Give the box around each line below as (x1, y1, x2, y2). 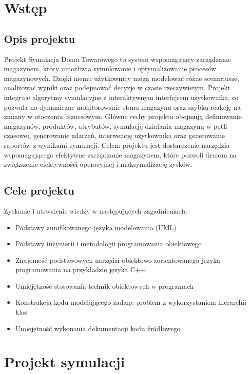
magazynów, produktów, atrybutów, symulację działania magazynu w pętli (4, 120, 227, 131)
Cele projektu (4, 183, 75, 198)
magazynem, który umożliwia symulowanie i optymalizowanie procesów (4, 63, 216, 74)
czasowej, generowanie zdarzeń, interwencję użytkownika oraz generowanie (4, 130, 225, 140)
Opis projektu (4, 31, 75, 46)
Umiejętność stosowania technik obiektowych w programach (15, 280, 194, 291)
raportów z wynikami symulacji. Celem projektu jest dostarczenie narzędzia (4, 139, 230, 150)
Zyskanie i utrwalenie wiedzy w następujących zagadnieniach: (4, 205, 187, 216)
